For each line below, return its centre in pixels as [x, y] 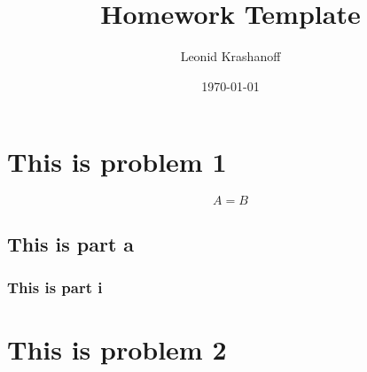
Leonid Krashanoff [230, 56]
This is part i [55, 287]
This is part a [71, 243]
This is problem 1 [117, 162]
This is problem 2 [117, 349]
